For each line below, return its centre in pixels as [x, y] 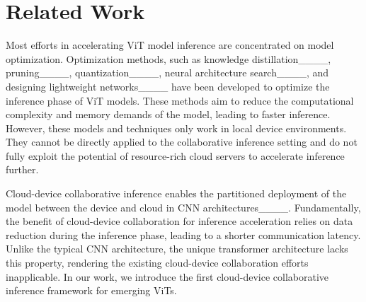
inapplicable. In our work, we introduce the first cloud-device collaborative [167, 276]
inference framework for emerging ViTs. [91, 290]
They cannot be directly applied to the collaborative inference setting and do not [182, 142]
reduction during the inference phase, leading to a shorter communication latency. [183, 234]
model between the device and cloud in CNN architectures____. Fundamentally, [183, 207]
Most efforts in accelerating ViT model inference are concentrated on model [170, 45]
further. [22, 169]
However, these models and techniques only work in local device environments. [176, 128]
